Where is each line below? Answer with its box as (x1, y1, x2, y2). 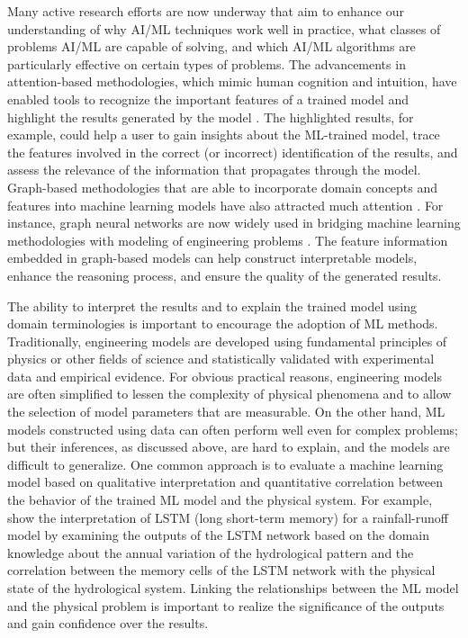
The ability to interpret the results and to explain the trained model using (7, 296, 418, 315)
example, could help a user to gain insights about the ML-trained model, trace (7, 125, 440, 144)
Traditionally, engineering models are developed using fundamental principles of (7, 331, 447, 350)
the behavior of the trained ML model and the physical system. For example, (7, 490, 433, 509)
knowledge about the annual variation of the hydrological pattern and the (7, 543, 414, 562)
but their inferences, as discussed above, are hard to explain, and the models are (7, 437, 450, 456)
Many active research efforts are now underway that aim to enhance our (7, 2, 404, 20)
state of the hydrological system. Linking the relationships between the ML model (7, 579, 459, 597)
